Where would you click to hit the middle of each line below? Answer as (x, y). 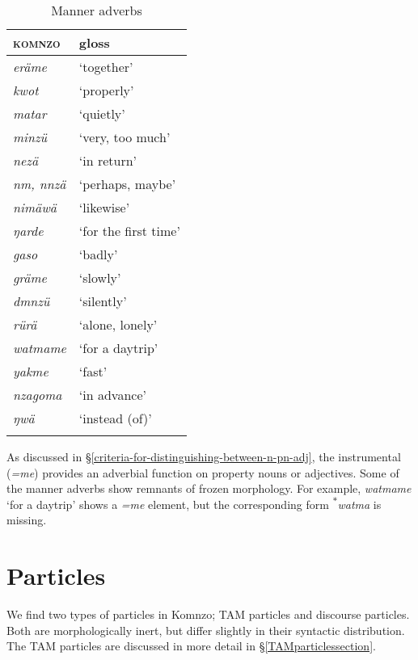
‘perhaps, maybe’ (127, 184)
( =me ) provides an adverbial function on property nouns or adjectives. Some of (203, 472)
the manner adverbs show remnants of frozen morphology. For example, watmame (209, 488)
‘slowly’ (100, 277)
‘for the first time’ (129, 231)
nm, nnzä (40, 184)
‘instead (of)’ (115, 418)
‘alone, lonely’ (118, 324)
